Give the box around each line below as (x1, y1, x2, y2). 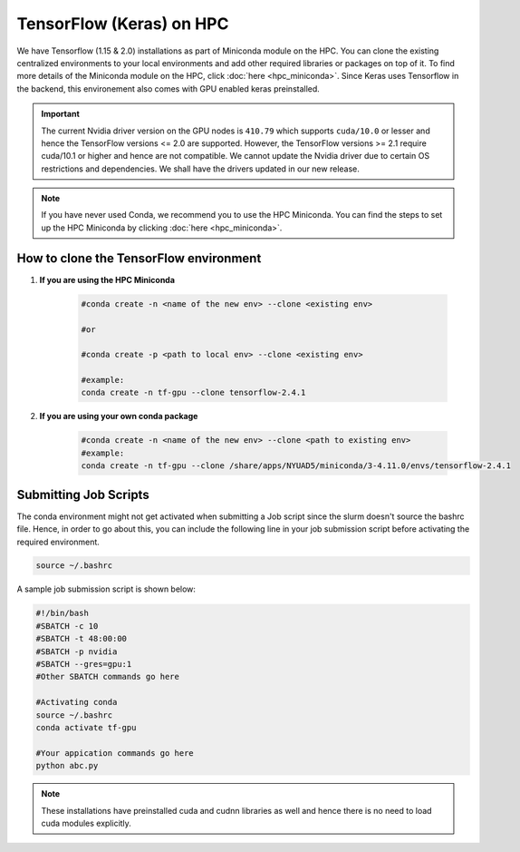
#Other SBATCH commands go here (35, 671, 180, 682)
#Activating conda (35, 697, 118, 708)
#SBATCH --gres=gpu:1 (35, 659, 132, 670)
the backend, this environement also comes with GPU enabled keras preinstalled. (16, 83, 321, 94)
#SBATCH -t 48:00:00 (35, 633, 127, 644)
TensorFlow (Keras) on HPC (16, 14, 229, 34)
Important (41, 109, 81, 120)
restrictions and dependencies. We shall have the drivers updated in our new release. (41, 163, 360, 174)
